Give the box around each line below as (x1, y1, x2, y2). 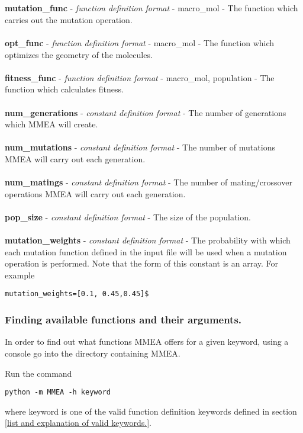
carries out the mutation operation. (5, 13, 133, 25)
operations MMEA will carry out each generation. (5, 187, 186, 200)
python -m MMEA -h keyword (5, 388, 111, 397)
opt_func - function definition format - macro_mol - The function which (5, 36, 275, 49)
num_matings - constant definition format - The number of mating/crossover (5, 176, 292, 188)
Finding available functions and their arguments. (5, 312, 242, 327)
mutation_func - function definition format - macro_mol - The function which (5, 2, 298, 14)
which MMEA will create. (5, 118, 98, 130)
